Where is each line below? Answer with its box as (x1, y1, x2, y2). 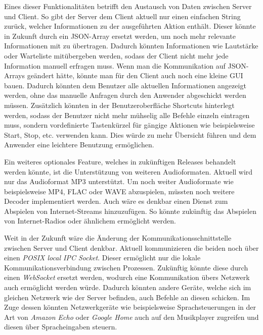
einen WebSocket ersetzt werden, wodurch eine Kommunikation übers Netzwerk (4, 272, 250, 283)
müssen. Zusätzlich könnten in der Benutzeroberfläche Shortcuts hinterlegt (4, 99, 235, 110)
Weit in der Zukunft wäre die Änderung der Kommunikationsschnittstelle (4, 233, 232, 243)
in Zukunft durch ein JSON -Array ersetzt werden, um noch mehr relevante (4, 30, 236, 41)
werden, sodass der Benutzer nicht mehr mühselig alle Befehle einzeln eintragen (4, 109, 250, 120)
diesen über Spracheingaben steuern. (4, 321, 117, 332)
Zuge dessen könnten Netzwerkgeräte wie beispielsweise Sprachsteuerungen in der (4, 302, 256, 312)
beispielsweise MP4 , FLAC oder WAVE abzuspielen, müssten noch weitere (4, 186, 235, 196)
